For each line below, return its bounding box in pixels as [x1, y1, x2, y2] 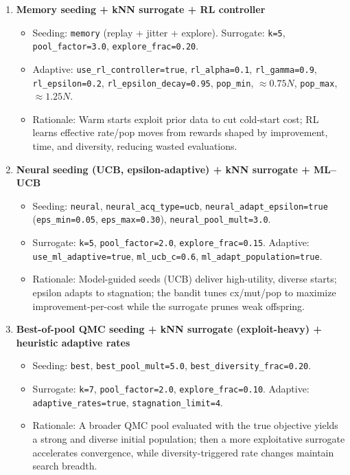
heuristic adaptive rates [16, 335, 130, 349]
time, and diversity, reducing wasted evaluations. [32, 139, 237, 153]
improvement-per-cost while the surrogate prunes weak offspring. [32, 298, 305, 313]
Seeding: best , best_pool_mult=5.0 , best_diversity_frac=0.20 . [32, 358, 312, 373]
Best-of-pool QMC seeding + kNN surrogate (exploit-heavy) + [16, 322, 322, 336]
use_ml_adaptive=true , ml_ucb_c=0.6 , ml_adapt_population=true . [32, 248, 323, 263]
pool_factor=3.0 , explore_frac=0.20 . [32, 38, 199, 53]
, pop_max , [294, 75, 338, 89]
